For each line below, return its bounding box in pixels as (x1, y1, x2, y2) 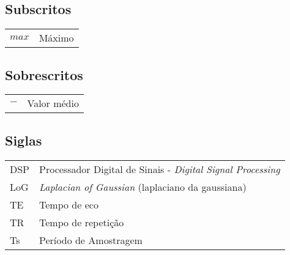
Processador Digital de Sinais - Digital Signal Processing (39, 161, 280, 176)
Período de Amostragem (39, 232, 143, 247)
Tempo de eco (39, 197, 99, 212)
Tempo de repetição (39, 215, 124, 229)
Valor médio (27, 96, 79, 111)
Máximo (39, 31, 74, 45)
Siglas (5, 130, 42, 149)
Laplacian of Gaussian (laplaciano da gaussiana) (39, 179, 247, 194)
